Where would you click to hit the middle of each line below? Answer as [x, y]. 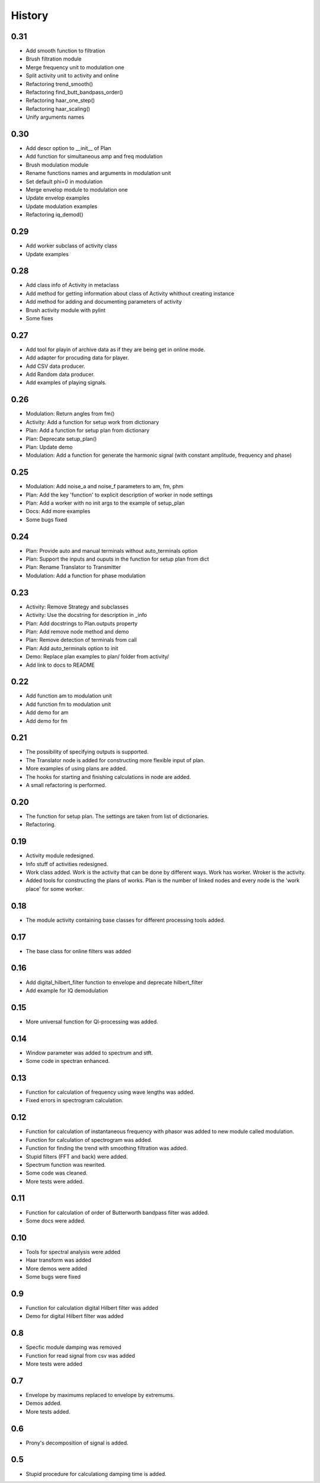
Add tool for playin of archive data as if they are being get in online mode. [116, 349]
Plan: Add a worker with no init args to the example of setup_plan [105, 503]
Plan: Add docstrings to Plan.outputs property [82, 623]
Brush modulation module [57, 165]
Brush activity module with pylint [66, 310]
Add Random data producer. [60, 374]
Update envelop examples [58, 198]
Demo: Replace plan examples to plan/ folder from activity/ [97, 657]
